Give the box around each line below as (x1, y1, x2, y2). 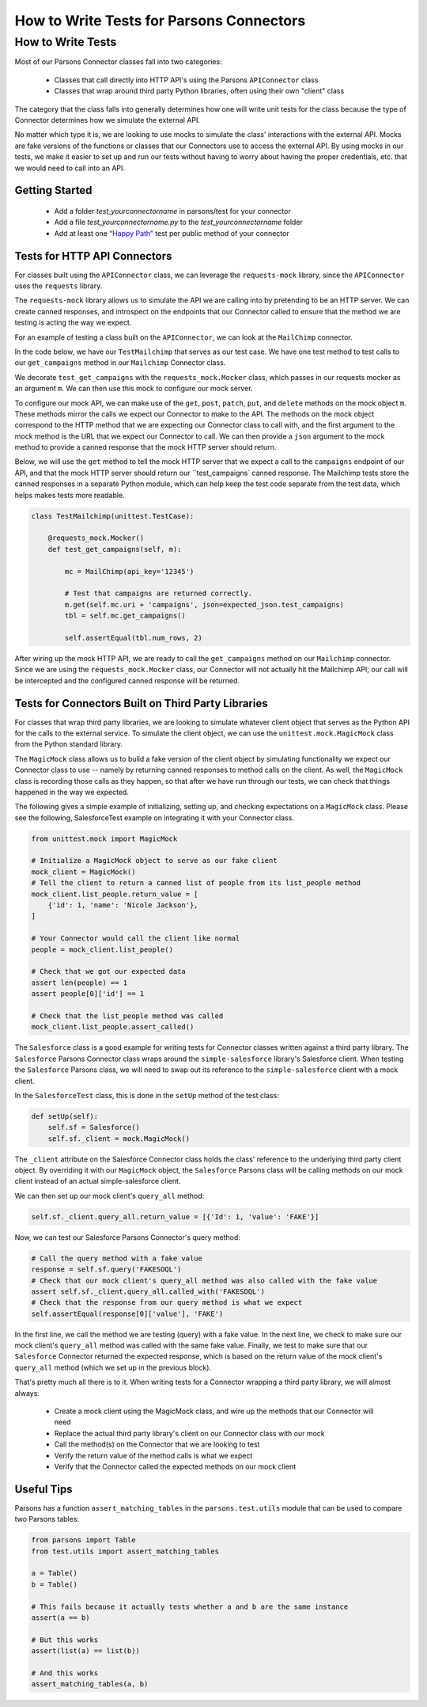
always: (14, 1388, 40, 1397)
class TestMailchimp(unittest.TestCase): (31, 511, 195, 520)
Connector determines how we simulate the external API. (14, 115, 201, 124)
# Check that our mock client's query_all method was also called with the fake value (31, 1275, 378, 1285)
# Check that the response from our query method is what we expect (31, 1298, 303, 1307)
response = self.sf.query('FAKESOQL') (31, 1265, 182, 1274)
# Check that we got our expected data (31, 967, 186, 976)
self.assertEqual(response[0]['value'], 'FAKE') (31, 1309, 224, 1318)
